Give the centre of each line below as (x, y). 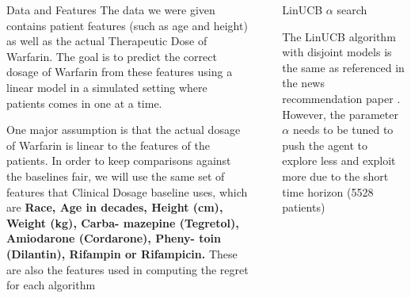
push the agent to (325, 145)
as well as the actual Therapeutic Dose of (107, 41)
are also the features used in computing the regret (127, 269)
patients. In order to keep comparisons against (119, 160)
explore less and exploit (339, 160)
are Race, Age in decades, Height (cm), (115, 207)
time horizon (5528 (328, 191)
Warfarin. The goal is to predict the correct (112, 56)
